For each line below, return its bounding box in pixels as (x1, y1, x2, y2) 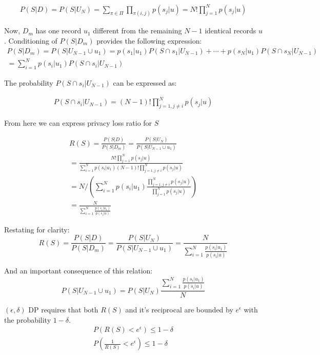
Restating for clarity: (4, 224, 70, 234)
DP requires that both (28, 304, 98, 315)
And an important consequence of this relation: (4, 265, 153, 275)
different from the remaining (93, 25, 182, 36)
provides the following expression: (96, 35, 202, 46)
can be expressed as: (113, 77, 177, 88)
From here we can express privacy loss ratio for (4, 117, 152, 128)
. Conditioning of (4, 35, 57, 46)
